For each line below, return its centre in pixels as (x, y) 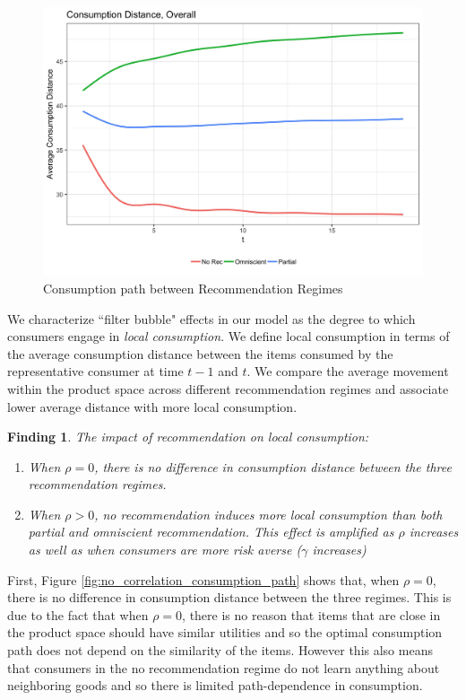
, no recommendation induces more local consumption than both (268, 514)
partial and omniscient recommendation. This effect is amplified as (211, 532)
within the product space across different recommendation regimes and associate (228, 388)
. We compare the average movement (348, 371)
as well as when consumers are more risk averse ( (165, 550)
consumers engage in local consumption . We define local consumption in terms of (229, 336)
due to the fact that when (78, 614)
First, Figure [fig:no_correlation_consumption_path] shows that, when (203, 579)
